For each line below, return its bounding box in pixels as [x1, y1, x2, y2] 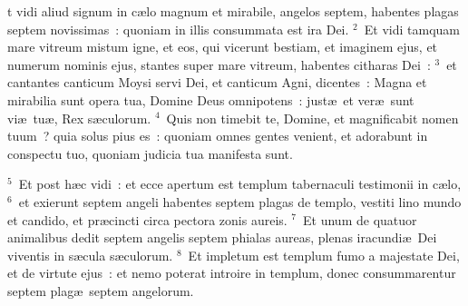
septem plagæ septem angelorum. [7, 281, 194, 300]
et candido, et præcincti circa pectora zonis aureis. [7, 210, 288, 229]
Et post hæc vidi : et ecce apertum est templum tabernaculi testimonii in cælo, [18, 174, 462, 193]
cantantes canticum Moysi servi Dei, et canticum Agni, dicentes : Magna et [7, 73, 427, 92]
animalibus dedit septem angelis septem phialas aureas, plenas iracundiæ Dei [7, 228, 437, 247]
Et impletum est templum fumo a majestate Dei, [188, 245, 460, 264]
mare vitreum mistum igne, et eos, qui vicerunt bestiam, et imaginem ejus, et [7, 37, 438, 56]
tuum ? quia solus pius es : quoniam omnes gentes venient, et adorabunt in [7, 126, 428, 145]
